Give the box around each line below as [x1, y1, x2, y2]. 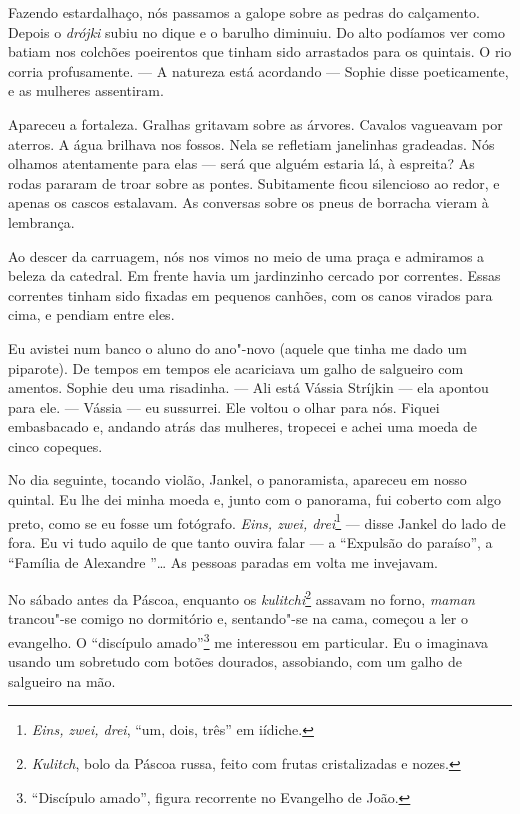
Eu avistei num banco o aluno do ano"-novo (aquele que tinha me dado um [8, 337, 467, 358]
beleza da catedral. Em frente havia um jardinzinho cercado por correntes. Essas [8, 265, 501, 286]
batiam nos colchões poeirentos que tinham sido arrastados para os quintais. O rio [8, 41, 512, 62]
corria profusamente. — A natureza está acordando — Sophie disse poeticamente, [8, 60, 509, 81]
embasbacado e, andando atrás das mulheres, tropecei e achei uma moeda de [8, 416, 477, 437]
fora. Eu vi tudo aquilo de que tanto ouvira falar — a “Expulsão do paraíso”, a [8, 531, 493, 552]
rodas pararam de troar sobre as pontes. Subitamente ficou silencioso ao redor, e [8, 172, 500, 193]
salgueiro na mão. [8, 670, 116, 691]
